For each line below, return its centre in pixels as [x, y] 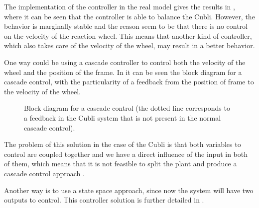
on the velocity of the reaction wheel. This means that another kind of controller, [128, 35]
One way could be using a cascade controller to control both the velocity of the [125, 62]
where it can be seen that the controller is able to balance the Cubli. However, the [129, 16]
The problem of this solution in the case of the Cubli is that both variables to [123, 144]
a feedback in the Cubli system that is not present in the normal [123, 117]
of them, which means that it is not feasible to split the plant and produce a [121, 164]
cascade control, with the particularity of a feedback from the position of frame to [129, 82]
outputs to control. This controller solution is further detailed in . [104, 200]
